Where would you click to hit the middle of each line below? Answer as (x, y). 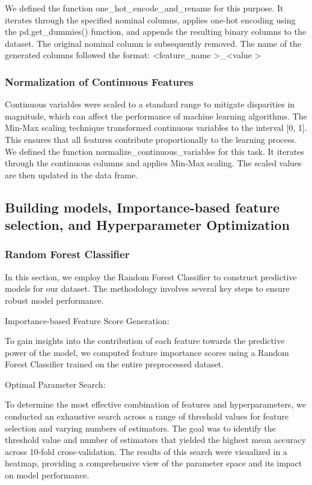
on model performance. (47, 475)
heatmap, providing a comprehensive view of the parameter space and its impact (154, 463)
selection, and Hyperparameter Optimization (147, 225)
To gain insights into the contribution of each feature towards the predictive (145, 341)
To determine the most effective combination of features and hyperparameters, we (155, 404)
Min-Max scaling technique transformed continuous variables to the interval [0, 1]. (156, 128)
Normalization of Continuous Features (99, 81)
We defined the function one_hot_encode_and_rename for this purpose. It (144, 8)
